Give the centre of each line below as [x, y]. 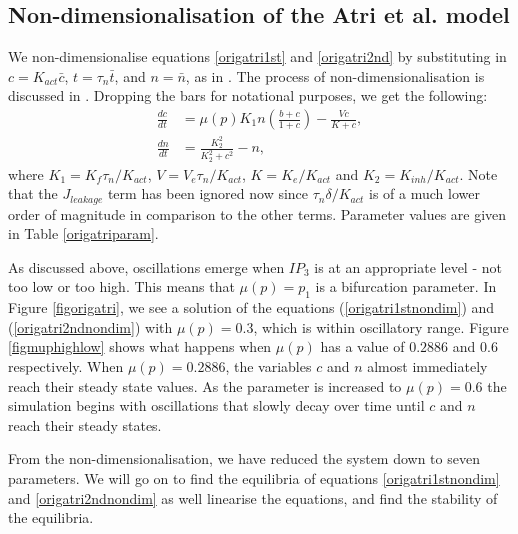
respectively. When [66, 366]
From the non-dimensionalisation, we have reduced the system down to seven [244, 458]
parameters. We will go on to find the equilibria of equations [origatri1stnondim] [254, 477]
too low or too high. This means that [121, 286]
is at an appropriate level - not [408, 266]
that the [33, 193]
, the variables [268, 366]
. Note [478, 173]
